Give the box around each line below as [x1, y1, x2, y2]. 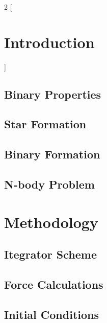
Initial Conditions [4, 306, 99, 322]
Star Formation [4, 116, 87, 132]
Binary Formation [4, 146, 100, 162]
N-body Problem [4, 176, 95, 192]
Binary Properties [4, 86, 101, 102]
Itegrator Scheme [4, 246, 97, 262]
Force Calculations [4, 276, 103, 292]
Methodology [4, 211, 98, 232]
